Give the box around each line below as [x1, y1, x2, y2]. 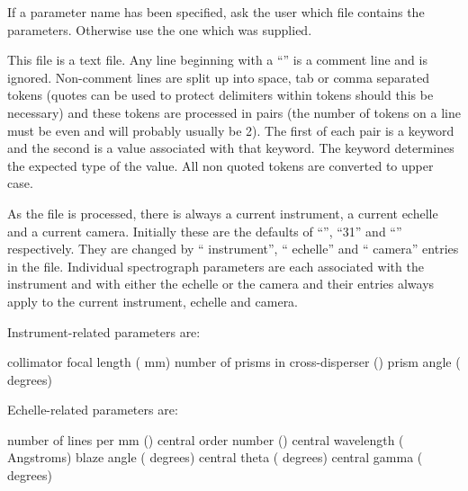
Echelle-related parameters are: [7, 400, 178, 419]
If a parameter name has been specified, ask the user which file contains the [7, 3, 425, 21]
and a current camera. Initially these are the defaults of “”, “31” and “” [7, 221, 402, 240]
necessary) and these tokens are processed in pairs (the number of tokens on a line [7, 103, 461, 121]
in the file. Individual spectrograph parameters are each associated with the [7, 256, 424, 275]
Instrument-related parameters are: [7, 322, 201, 341]
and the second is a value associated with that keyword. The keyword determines [7, 138, 454, 157]
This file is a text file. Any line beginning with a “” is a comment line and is [7, 50, 427, 69]
